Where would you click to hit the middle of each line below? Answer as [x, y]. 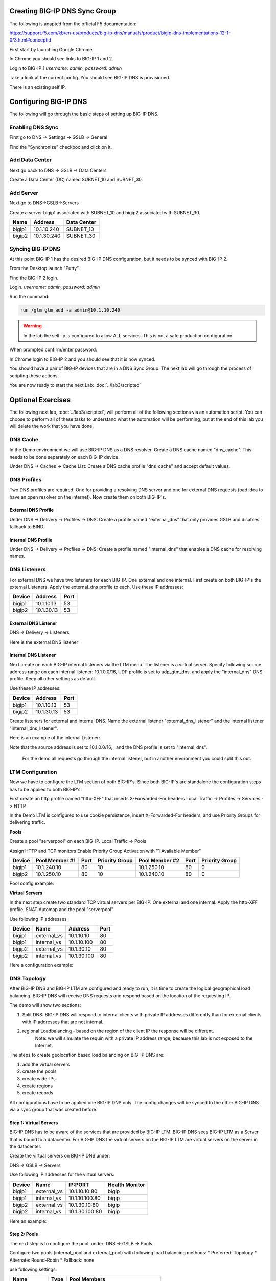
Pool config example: [32, 883]
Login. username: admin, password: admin [55, 287]
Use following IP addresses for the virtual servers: [62, 1175]
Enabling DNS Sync [34, 127]
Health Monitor [126, 1185]
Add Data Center [31, 160]
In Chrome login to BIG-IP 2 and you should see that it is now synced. [83, 359]
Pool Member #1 [56, 860]
